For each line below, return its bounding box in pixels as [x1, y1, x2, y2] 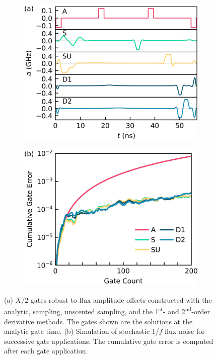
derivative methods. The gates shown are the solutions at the [4, 316, 193, 326]
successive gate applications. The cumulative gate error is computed [4, 335, 213, 346]
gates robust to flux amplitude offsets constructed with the [30, 294, 212, 305]
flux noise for [165, 326, 205, 336]
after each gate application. [4, 345, 88, 356]
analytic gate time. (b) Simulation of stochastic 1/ [4, 326, 159, 336]
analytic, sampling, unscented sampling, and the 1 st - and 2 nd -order [4, 305, 210, 316]
